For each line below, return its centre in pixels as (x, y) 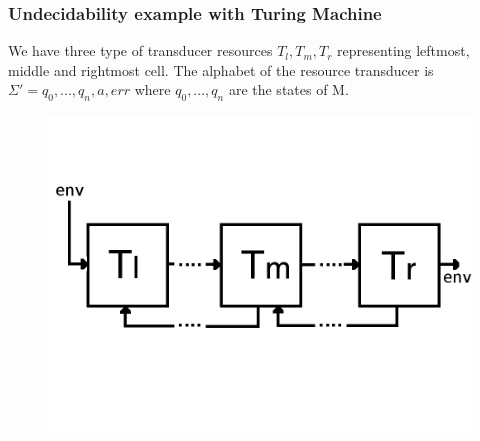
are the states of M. (288, 89)
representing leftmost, (403, 50)
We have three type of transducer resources (140, 50)
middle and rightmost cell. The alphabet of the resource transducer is (221, 69)
